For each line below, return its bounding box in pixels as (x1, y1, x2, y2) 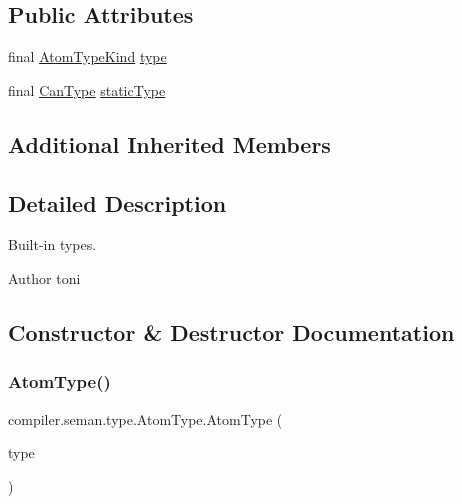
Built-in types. (8, 234, 97, 255)
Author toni (8, 267, 81, 288)
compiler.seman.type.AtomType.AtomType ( (8, 408, 283, 429)
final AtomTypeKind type (8, 46, 167, 67)
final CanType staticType (8, 79, 166, 100)
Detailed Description (8, 187, 227, 218)
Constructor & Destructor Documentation (8, 316, 455, 347)
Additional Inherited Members (8, 128, 331, 159)
